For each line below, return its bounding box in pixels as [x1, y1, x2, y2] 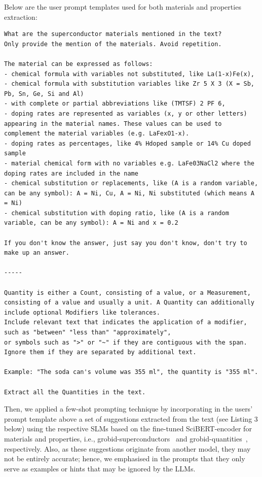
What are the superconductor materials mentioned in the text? [4, 30, 222, 38]
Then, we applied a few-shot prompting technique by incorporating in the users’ [4, 403, 253, 414]
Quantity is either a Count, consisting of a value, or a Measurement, [4, 289, 251, 296]
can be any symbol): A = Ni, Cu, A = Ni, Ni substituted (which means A [4, 189, 254, 197]
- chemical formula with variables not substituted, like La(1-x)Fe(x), [4, 70, 254, 78]
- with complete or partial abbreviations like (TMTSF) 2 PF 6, [4, 100, 226, 108]
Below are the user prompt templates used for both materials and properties [4, 2, 241, 12]
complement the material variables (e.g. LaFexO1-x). [4, 130, 190, 138]
